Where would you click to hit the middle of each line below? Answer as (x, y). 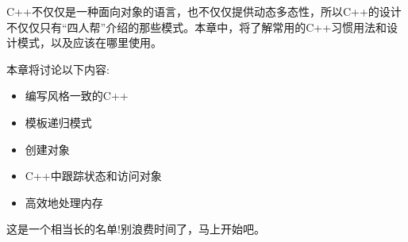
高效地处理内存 (64, 202)
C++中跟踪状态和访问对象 (93, 176)
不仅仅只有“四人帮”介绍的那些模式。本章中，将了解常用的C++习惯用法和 (197, 27)
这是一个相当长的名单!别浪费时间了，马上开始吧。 (136, 229)
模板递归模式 (58, 122)
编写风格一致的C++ (77, 96)
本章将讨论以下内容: (58, 69)
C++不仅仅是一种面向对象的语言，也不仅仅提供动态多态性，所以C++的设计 (204, 11)
